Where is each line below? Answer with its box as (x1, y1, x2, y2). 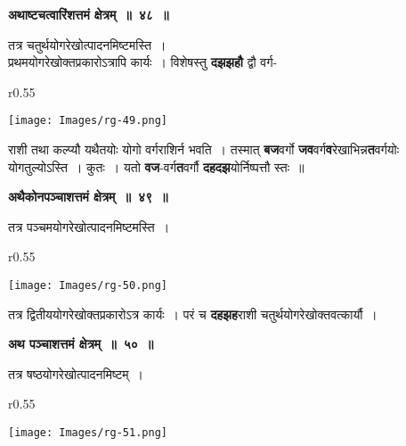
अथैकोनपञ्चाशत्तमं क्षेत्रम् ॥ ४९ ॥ (8, 187, 168, 206)
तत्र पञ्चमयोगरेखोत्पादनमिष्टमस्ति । (8, 217, 170, 235)
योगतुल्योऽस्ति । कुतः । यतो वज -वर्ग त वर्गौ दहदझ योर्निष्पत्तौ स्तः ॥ (8, 157, 304, 176)
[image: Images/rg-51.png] (8, 426, 167, 440)
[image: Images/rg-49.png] (8, 114, 167, 128)
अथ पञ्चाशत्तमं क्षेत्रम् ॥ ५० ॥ (8, 334, 154, 353)
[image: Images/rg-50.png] (8, 279, 167, 292)
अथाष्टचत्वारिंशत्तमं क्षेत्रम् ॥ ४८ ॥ (8, 5, 169, 23)
